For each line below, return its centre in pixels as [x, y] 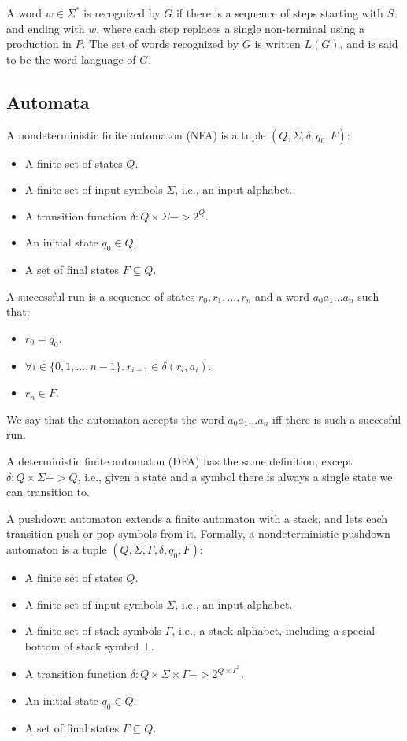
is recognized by [122, 13]
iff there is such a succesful [337, 419]
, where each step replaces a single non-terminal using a [230, 28]
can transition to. [48, 492]
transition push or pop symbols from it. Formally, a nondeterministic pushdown [198, 534]
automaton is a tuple [57, 548]
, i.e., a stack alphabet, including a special [274, 630]
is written [277, 44]
